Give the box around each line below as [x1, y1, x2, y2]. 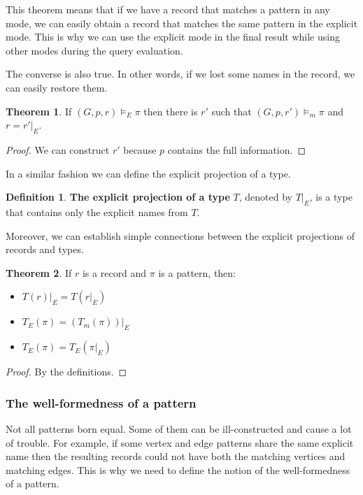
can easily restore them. [6, 80, 108, 94]
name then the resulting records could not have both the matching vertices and [6, 449, 346, 464]
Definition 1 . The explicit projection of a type [6, 189, 230, 204]
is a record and [82, 265, 147, 280]
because [123, 142, 157, 157]
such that [211, 103, 252, 118]
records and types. [6, 242, 84, 257]
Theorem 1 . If [6, 103, 72, 118]
